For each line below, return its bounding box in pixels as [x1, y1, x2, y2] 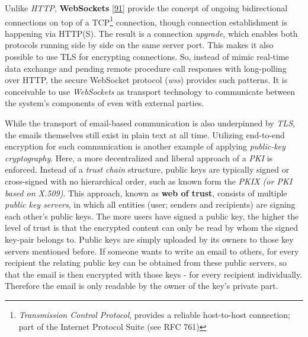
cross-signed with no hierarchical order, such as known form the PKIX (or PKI [5, 174, 293, 187]
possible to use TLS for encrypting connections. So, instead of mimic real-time [5, 50, 289, 63]
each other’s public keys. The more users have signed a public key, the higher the [5, 209, 299, 222]
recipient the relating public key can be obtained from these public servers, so [5, 256, 287, 269]
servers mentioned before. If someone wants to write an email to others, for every [5, 244, 299, 257]
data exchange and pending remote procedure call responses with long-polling [5, 62, 287, 74]
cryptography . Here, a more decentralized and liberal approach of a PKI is [5, 151, 273, 164]
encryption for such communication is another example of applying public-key [5, 140, 285, 152]
